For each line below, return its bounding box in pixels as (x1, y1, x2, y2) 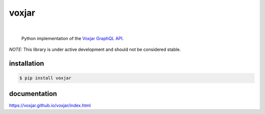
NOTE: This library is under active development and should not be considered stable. (9, 46, 181, 52)
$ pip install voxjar (19, 75, 72, 81)
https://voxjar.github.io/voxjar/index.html (9, 102, 91, 108)
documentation (9, 90, 57, 98)
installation (9, 59, 44, 68)
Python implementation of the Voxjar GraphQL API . (21, 35, 124, 41)
